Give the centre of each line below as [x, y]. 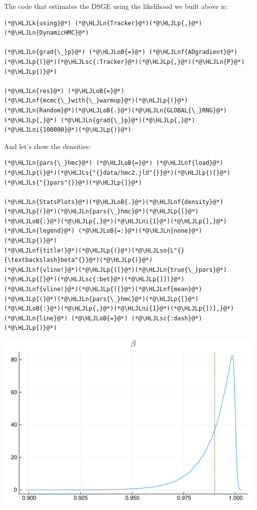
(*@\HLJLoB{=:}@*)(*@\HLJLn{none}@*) [140, 231]
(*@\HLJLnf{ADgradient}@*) [193, 52]
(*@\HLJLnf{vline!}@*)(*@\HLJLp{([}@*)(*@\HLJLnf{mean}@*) [103, 289]
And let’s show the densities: [47, 146]
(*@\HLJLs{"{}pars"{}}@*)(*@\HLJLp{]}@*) [73, 182]
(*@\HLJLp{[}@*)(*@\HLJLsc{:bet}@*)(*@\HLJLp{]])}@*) [94, 280]
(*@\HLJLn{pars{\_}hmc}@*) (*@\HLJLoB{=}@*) [78, 163]
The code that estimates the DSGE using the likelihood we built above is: [116, 6]
